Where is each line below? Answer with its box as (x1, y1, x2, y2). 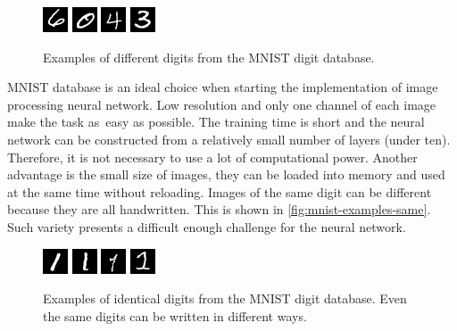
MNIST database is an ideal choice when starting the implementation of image (7, 78, 438, 96)
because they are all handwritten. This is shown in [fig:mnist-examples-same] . (7, 200, 431, 219)
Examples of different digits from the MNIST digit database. (43, 47, 375, 66)
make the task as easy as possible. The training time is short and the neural (7, 112, 425, 131)
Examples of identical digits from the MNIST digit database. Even (43, 289, 407, 308)
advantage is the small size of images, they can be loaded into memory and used (7, 165, 445, 184)
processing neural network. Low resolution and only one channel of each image (7, 95, 436, 113)
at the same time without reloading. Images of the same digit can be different (7, 182, 432, 201)
